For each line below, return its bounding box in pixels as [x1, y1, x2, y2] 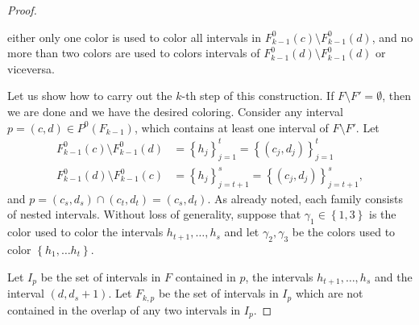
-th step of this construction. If [181, 87, 334, 104]
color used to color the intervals [7, 223, 164, 240]
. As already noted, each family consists [207, 190, 404, 206]
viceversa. [7, 60, 55, 77]
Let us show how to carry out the [7, 87, 172, 104]
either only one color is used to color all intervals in [7, 28, 261, 45]
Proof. [7, 2, 37, 18]
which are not [295, 285, 363, 302]
